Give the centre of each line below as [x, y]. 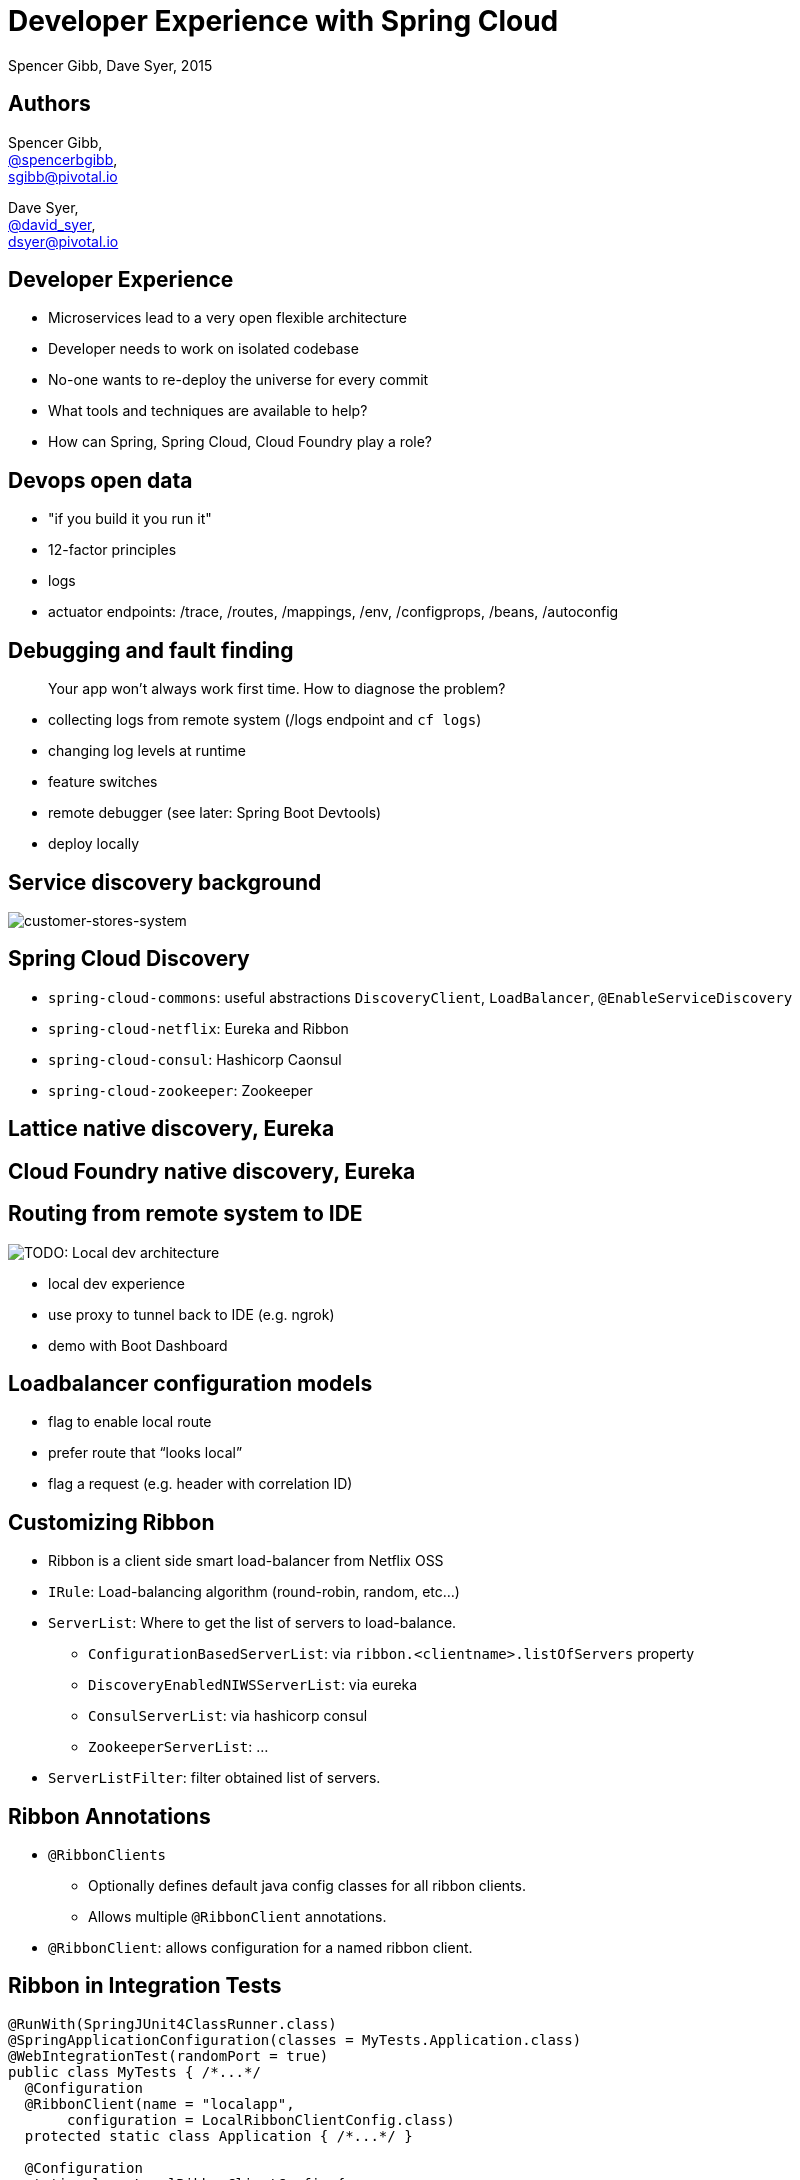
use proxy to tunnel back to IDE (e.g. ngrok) [191, 1314]
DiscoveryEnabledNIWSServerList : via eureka [253, 1685]
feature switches [103, 782]
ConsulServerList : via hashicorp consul [228, 1716]
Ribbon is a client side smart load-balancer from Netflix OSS [246, 1561]
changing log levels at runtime [147, 751]
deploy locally [94, 844]
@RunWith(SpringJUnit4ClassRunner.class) [172, 2023]
